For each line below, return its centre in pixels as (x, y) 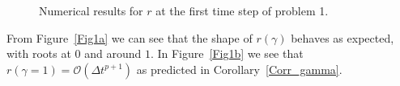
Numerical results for (91, 10)
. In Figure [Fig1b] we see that (227, 53)
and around (113, 53)
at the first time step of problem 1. (242, 10)
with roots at (39, 53)
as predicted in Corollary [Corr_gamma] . (239, 69)
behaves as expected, (343, 37)
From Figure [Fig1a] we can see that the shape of (130, 37)
